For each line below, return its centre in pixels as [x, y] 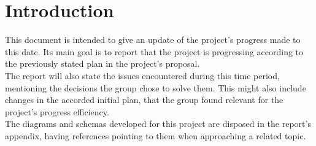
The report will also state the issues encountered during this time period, [142, 75]
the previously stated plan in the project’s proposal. [102, 63]
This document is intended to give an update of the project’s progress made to [153, 40]
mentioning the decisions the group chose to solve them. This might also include [156, 87]
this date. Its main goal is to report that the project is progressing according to [154, 51]
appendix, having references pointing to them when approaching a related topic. [156, 135]
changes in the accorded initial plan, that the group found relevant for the [144, 100]
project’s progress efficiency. [57, 111]
